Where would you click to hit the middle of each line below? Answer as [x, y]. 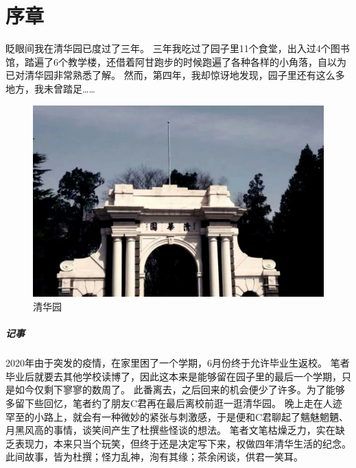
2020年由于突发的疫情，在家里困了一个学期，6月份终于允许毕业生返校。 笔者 [178, 363]
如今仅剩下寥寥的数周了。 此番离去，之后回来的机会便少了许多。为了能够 [180, 390]
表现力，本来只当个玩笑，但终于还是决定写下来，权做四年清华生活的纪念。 [183, 443]
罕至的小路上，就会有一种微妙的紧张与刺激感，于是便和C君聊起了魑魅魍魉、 [177, 416]
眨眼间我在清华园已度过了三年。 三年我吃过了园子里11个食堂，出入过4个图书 [178, 48]
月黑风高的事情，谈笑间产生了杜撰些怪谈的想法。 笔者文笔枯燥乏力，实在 [170, 430]
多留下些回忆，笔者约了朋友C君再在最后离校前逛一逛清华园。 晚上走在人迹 [174, 403]
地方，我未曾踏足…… [50, 88]
